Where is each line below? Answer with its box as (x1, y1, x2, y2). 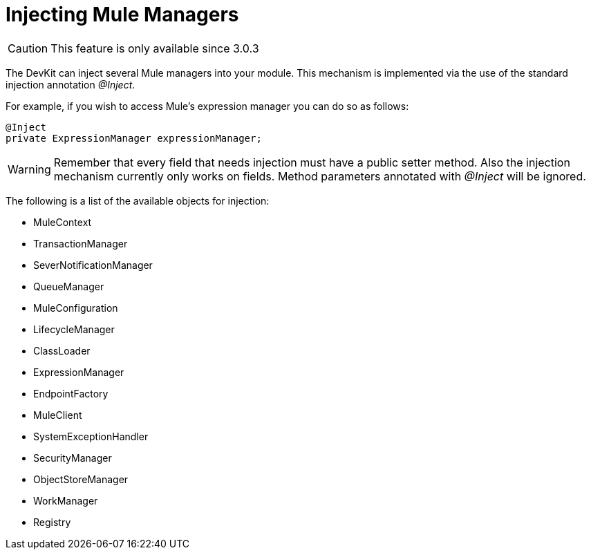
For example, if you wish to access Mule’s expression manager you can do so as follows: (6, 100, 409, 112)
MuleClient (33, 408, 82, 421)
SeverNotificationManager (33, 258, 153, 271)
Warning (8, 162, 51, 176)
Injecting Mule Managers (6, 3, 239, 26)
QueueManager (33, 280, 104, 292)
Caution (8, 41, 48, 55)
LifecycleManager (33, 323, 115, 335)
